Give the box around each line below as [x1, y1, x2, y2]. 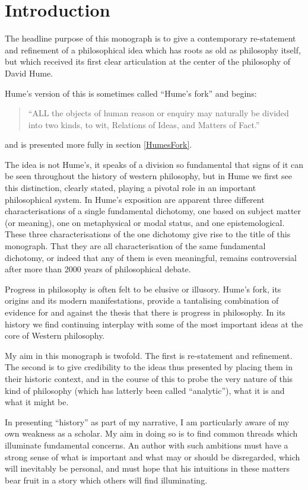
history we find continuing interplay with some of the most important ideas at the [5, 317, 303, 330]
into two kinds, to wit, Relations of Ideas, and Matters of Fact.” [28, 118, 260, 131]
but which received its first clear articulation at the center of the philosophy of [5, 55, 291, 68]
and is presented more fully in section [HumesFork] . [5, 138, 192, 151]
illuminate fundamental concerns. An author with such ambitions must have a [5, 438, 288, 451]
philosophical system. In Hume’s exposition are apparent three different [5, 193, 265, 205]
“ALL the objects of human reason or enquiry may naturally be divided [28, 107, 289, 119]
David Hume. [5, 66, 53, 79]
